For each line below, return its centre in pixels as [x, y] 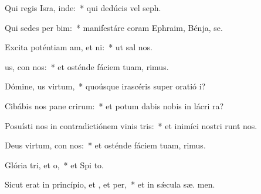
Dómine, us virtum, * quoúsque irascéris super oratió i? [105, 86]
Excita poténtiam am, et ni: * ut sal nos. [79, 47]
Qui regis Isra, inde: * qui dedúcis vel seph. [83, 8]
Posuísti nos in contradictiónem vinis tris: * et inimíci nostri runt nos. [131, 125]
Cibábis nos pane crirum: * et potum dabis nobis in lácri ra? [114, 105]
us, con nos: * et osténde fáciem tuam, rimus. [87, 66]
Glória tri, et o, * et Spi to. [54, 164]
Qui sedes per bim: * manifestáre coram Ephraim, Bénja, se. [114, 27]
